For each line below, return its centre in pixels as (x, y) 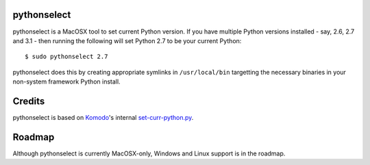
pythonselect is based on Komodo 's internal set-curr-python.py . (103, 117)
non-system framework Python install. (66, 81)
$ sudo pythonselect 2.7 (66, 57)
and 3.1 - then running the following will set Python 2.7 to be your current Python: (127, 40)
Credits (29, 101)
